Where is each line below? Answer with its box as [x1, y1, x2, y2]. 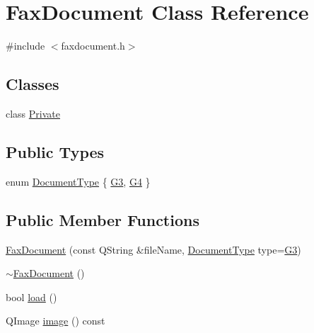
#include [6, 38, 45, 53]
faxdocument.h [61, 38, 125, 53]
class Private [6, 106, 60, 120]
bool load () [6, 289, 57, 304]
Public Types [6, 140, 105, 162]
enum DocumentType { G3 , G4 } [6, 174, 151, 188]
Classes [6, 73, 59, 95]
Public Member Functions [6, 208, 199, 230]
